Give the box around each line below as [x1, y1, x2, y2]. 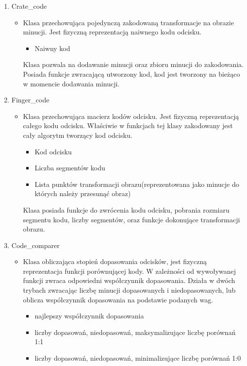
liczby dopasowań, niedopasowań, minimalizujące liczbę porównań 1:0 [34, 353, 241, 363]
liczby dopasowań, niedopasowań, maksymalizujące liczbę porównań [34, 327, 236, 337]
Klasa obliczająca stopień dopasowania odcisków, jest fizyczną [23, 256, 207, 266]
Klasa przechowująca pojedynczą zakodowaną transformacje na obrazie [23, 17, 234, 27]
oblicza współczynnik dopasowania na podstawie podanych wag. [23, 294, 214, 304]
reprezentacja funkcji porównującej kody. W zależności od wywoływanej [23, 266, 236, 276]
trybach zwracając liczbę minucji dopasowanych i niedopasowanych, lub [23, 285, 236, 295]
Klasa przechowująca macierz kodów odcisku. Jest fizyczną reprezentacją [23, 111, 239, 121]
